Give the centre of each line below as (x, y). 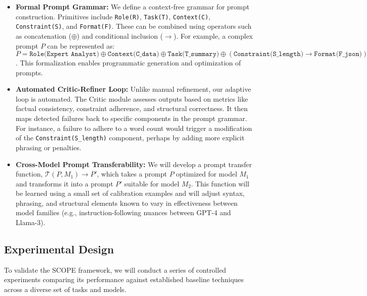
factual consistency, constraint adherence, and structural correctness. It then (132, 108)
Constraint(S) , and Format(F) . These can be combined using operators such (134, 26)
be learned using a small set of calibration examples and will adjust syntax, (130, 193)
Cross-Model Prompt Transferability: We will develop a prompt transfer (134, 164)
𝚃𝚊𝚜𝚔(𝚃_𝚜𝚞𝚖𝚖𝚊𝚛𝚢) (193, 54)
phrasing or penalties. (48, 147)
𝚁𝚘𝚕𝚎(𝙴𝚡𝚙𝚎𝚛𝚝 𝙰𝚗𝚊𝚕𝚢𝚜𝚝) (64, 54)
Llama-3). (31, 222)
